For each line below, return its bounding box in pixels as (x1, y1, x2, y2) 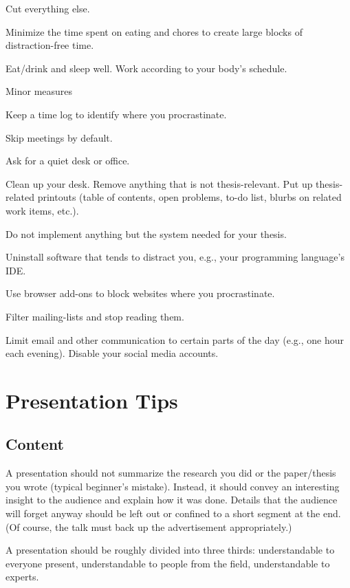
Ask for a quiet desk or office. (6, 153, 130, 168)
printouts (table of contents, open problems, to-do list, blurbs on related (37, 190, 342, 204)
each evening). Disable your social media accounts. (6, 346, 219, 360)
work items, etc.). (6, 203, 79, 217)
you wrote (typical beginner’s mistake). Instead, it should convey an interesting (6, 479, 340, 493)
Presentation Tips (6, 386, 178, 414)
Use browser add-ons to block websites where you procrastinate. (6, 286, 275, 301)
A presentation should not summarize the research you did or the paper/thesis (6, 466, 336, 480)
